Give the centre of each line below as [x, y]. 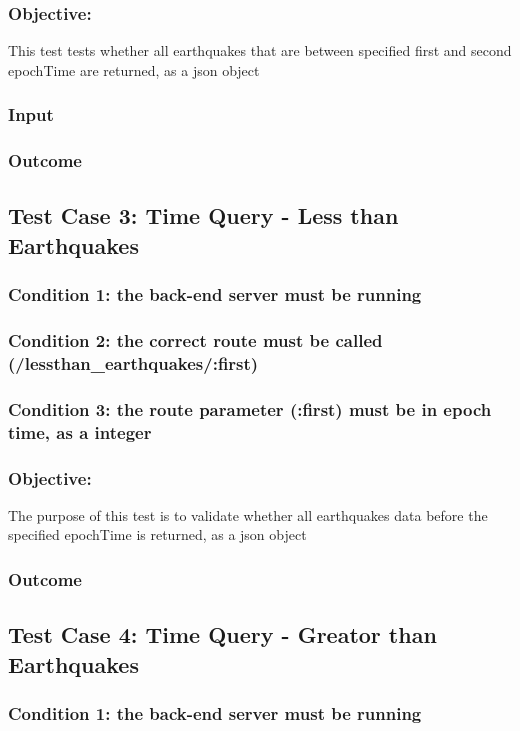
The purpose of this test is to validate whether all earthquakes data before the [248, 514]
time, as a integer [80, 431]
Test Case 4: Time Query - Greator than [222, 634]
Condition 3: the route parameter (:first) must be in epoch [250, 408]
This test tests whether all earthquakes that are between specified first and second [260, 50]
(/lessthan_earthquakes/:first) [133, 362]
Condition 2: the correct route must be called [195, 340]
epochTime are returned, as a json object [134, 69]
